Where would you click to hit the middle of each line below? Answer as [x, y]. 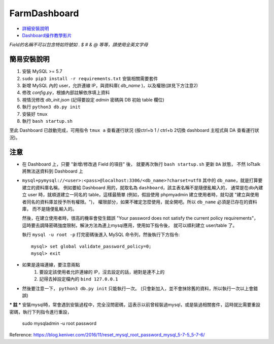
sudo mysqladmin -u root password [59, 323]
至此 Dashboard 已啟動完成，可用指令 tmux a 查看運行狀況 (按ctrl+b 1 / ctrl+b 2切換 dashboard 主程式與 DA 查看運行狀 [134, 130]
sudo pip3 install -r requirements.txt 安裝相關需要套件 [90, 78]
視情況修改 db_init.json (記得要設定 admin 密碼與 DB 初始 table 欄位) [93, 99]
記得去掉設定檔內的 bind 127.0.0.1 [79, 279]
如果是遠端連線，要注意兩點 [51, 265]
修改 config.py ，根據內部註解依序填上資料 [66, 93]
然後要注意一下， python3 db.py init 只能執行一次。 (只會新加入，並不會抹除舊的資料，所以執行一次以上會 [138, 288]
